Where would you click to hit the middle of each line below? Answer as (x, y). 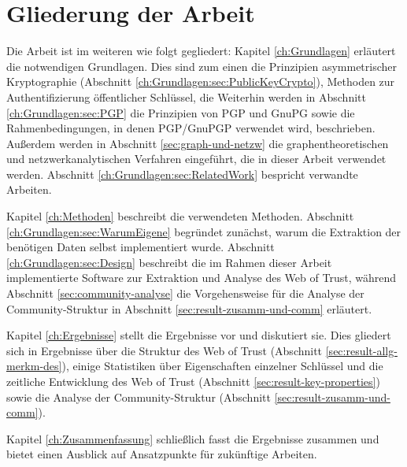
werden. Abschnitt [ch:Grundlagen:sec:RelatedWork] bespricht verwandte (182, 174)
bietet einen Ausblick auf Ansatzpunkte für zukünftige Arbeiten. (162, 454)
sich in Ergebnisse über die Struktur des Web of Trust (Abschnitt (165, 350)
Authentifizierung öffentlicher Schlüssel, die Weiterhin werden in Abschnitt (186, 96)
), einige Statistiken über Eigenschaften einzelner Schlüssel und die (222, 366)
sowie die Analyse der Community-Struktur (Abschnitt (139, 397)
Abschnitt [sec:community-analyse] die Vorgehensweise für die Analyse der (185, 293)
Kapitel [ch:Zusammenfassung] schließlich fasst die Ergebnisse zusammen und (193, 438)
